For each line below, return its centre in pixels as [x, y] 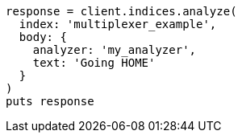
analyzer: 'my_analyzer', [115, 50]
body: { [43, 37]
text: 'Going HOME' [94, 63]
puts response [50, 101]
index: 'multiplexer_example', [118, 24]
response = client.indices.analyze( [121, 11]
